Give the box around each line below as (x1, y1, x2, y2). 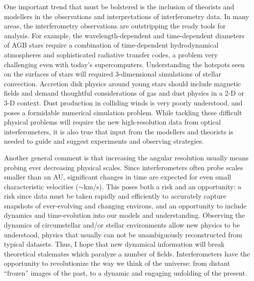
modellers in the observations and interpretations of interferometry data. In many (4, 11, 249, 21)
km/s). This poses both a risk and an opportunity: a (83, 181, 242, 191)
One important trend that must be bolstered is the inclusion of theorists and (4, 1, 234, 11)
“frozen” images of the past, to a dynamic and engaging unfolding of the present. (4, 268, 247, 278)
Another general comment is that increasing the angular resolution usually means (4, 152, 249, 162)
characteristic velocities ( (4, 181, 78, 191)
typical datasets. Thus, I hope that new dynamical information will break (4, 239, 225, 249)
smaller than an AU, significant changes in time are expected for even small (4, 172, 231, 182)
